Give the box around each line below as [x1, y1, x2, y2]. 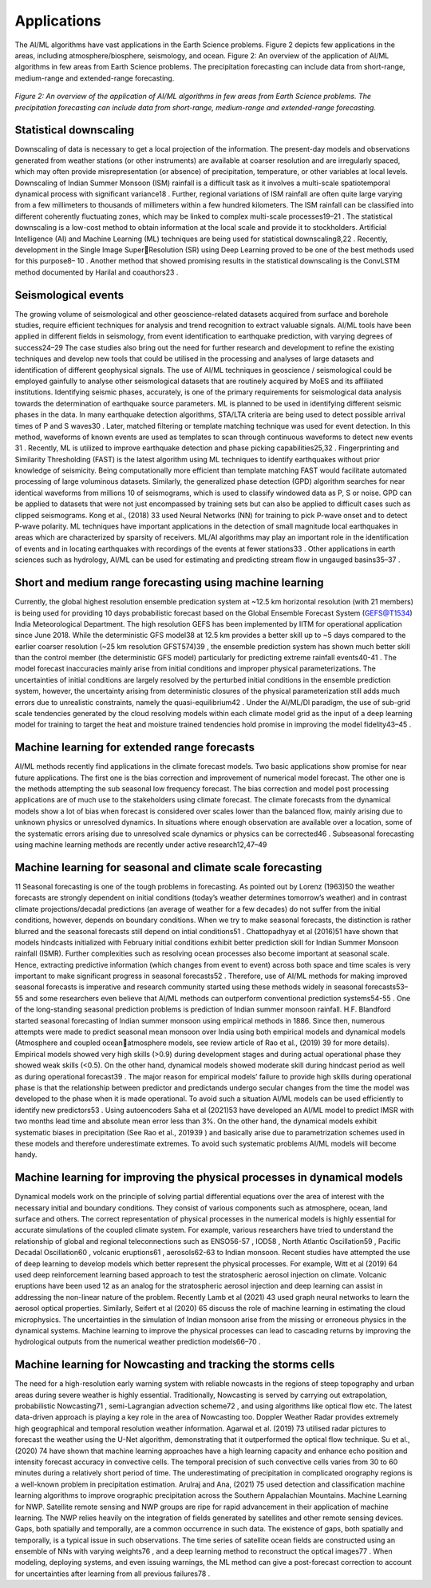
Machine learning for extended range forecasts [14, 741, 255, 754]
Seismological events [14, 288, 124, 302]
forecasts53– [365, 982, 409, 992]
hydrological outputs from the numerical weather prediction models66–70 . [14, 1337, 261, 1347]
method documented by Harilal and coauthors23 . [14, 267, 179, 277]
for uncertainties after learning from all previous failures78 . [14, 1569, 211, 1578]
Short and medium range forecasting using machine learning [14, 576, 324, 590]
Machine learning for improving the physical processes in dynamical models [14, 1170, 403, 1185]
